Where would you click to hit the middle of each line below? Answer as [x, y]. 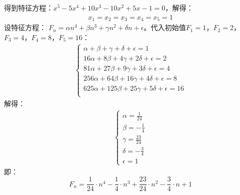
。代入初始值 [165, 27]
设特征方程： [25, 27]
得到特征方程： [29, 8]
